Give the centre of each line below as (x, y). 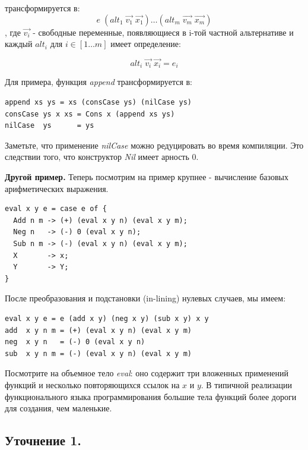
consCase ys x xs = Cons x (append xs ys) (90, 114)
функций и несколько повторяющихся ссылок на (92, 384)
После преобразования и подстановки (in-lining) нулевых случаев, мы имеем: (145, 298)
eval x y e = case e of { (56, 209)
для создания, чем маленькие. (58, 408)
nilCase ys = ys (50, 126)
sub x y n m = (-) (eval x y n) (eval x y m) (98, 353)
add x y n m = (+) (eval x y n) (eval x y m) (98, 330)
